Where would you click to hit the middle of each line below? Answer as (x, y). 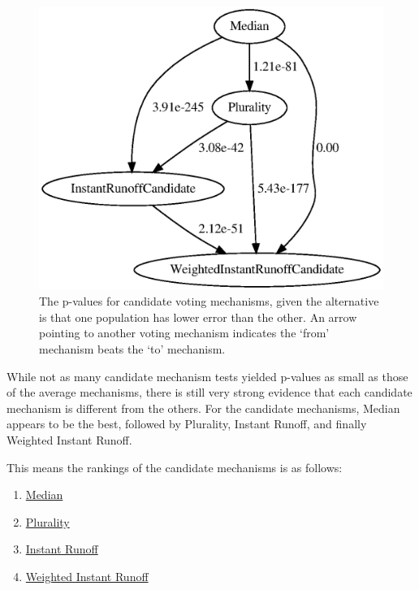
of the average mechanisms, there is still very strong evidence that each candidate (209, 392)
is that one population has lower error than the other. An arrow (198, 317)
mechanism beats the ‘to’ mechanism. (132, 349)
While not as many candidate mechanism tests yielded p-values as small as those (207, 376)
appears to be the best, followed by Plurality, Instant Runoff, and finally (187, 424)
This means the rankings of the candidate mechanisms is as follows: (175, 467)
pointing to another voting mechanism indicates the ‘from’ (184, 333)
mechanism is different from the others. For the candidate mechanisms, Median (203, 408)
